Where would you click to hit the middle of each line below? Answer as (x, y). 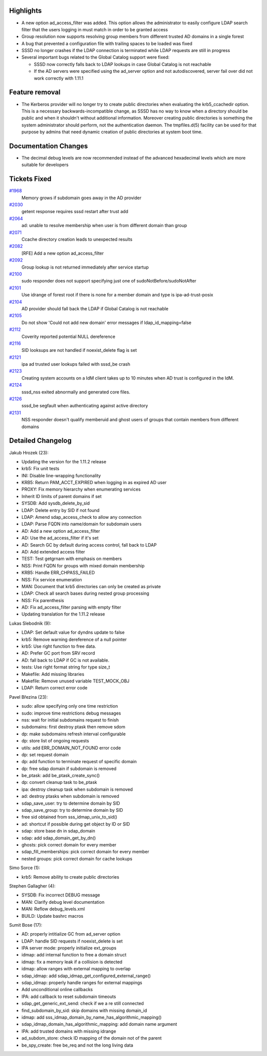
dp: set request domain (45, 754)
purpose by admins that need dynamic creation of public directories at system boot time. (112, 132)
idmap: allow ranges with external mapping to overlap (76, 969)
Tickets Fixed (30, 179)
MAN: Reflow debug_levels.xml (53, 909)
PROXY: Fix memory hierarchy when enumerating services (81, 489)
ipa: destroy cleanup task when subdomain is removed (77, 789)
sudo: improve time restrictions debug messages (71, 713)
